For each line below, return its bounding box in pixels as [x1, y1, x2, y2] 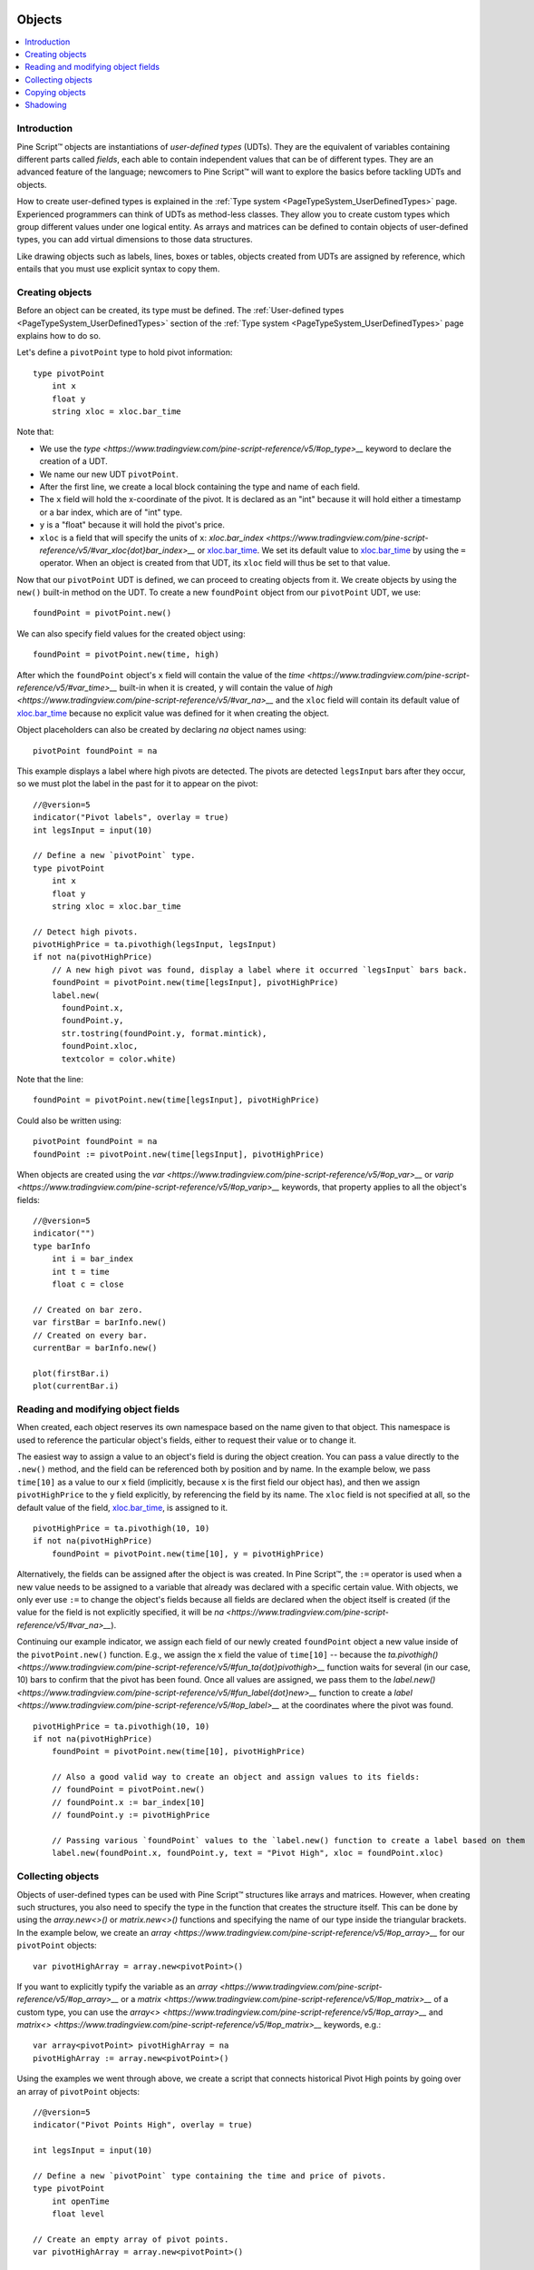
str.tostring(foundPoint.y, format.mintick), [61, 1028, 267, 1039]
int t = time [51, 1267, 110, 1277]
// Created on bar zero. [33, 1304, 143, 1315]
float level [51, 2209, 105, 2219]
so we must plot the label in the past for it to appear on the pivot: [16, 778, 258, 789]
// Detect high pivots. [33, 926, 139, 937]
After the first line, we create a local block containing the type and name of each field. [39, 481, 361, 492]
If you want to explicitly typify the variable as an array [16, 1980, 218, 1992]
